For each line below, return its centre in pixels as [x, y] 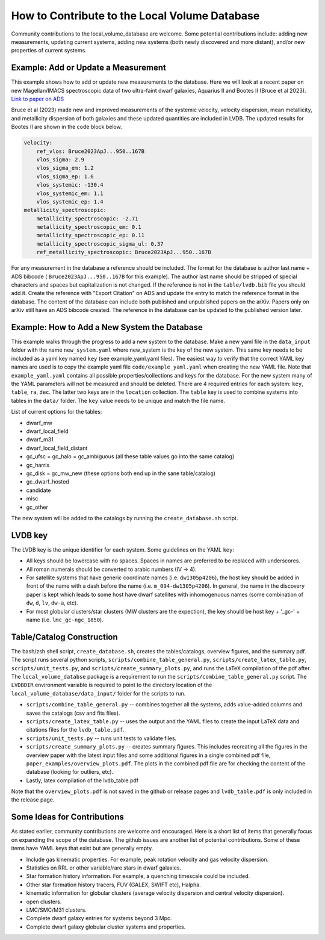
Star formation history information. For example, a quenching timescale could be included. [138, 876]
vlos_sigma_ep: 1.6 [65, 176]
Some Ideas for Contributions [68, 817]
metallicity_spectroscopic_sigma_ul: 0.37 [100, 244]
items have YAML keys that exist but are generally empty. [82, 848]
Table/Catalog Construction [65, 637]
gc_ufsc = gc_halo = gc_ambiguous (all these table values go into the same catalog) [130, 456]
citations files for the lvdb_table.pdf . [75, 730]
